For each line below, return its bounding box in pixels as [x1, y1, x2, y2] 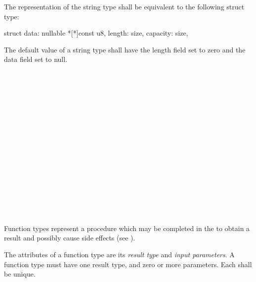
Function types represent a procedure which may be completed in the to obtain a [4, 223, 250, 233]
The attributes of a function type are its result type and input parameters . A [4, 249, 235, 260]
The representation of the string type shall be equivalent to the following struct [4, 1, 245, 11]
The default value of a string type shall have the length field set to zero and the [4, 44, 246, 54]
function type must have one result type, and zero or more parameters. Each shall [4, 259, 252, 269]
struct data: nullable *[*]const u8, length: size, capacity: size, [4, 28, 188, 38]
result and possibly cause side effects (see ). [4, 233, 135, 243]
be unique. [4, 269, 36, 279]
